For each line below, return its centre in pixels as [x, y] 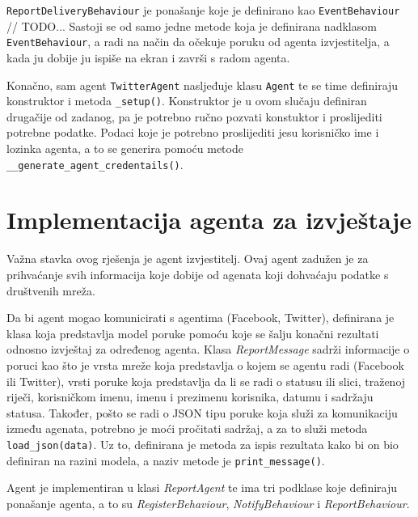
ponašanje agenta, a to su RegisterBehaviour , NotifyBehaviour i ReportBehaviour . [208, 503]
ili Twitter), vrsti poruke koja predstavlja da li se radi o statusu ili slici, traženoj [206, 381]
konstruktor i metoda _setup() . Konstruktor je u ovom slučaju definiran [187, 101]
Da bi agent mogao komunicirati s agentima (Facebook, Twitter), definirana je [201, 318]
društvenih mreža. [51, 290]
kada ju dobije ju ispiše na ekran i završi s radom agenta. [148, 57]
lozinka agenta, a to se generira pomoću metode [125, 148]
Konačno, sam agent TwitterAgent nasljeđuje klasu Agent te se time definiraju [203, 85]
